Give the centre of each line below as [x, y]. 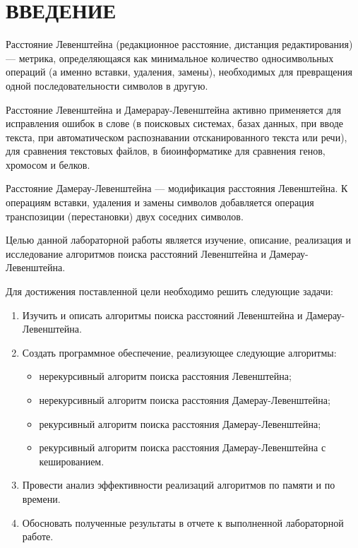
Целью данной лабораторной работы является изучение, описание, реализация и [179, 240]
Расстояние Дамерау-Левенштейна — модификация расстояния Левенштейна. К [177, 188]
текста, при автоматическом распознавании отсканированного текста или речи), [177, 137]
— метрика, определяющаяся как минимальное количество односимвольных [170, 58]
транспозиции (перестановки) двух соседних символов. [125, 216]
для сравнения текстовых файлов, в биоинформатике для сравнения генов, [166, 151]
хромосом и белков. [48, 164]
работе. [38, 536]
